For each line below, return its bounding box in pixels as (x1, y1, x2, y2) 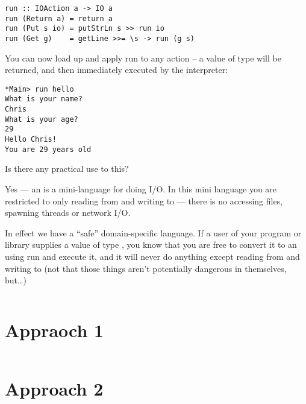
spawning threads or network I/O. (5, 206, 131, 219)
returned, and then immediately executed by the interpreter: (5, 63, 228, 76)
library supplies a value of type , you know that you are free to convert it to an (5, 238, 297, 251)
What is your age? (5, 115, 78, 124)
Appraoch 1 (5, 317, 104, 342)
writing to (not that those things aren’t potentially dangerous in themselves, (5, 262, 287, 274)
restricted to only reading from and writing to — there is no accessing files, (5, 194, 283, 207)
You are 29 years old (5, 145, 92, 154)
